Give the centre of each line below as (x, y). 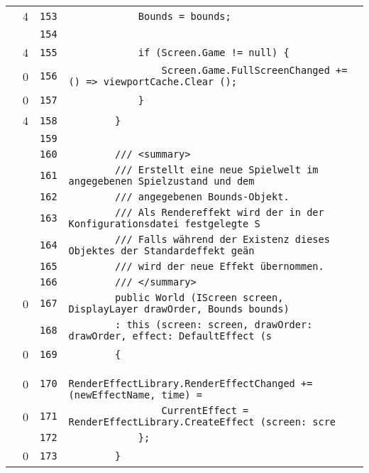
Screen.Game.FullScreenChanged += (254, 70)
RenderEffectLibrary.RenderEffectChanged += (191, 384)
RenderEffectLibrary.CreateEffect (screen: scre (202, 422)
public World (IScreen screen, (199, 298)
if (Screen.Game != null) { (214, 52)
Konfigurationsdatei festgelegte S (164, 224)
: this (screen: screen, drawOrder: (214, 325)
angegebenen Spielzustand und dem (161, 181)
